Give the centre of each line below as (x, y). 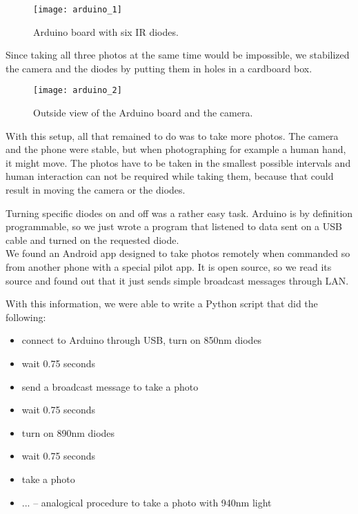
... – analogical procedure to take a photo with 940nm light (147, 502)
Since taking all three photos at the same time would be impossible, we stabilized (178, 55)
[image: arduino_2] (78, 91)
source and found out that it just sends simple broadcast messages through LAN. (177, 280)
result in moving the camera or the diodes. (96, 190)
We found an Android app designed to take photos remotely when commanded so (178, 253)
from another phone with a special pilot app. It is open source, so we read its (169, 267)
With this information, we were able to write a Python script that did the (162, 304)
